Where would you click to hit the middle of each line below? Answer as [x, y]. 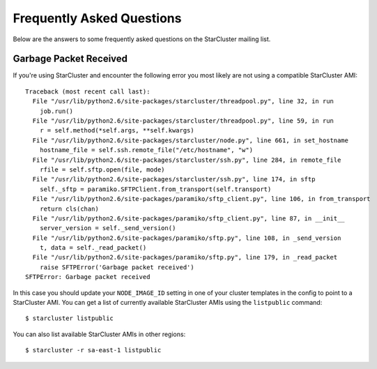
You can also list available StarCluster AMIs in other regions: [99, 334]
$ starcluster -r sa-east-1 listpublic [93, 350]
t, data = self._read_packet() [93, 248]
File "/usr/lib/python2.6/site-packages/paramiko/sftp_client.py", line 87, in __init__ [188, 218]
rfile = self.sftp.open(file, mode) [102, 170]
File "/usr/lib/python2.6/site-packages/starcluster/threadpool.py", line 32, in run [183, 101]
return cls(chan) [69, 209]
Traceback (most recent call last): [88, 91]
